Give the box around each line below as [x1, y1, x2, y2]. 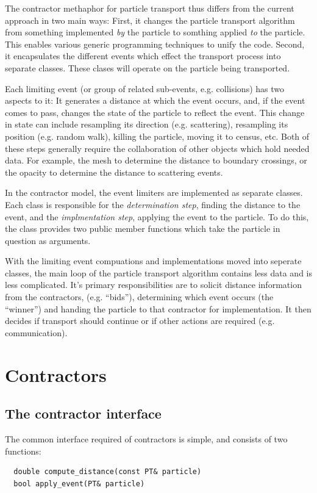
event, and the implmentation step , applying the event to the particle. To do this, [5, 210, 309, 223]
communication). [5, 326, 68, 339]
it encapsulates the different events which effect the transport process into [5, 49, 281, 62]
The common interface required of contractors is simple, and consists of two [5, 433, 288, 445]
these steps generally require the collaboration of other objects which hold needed [5, 142, 310, 154]
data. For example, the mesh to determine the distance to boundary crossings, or [5, 154, 307, 167]
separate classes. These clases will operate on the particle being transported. [5, 61, 290, 74]
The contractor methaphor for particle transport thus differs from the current [5, 2, 294, 14]
